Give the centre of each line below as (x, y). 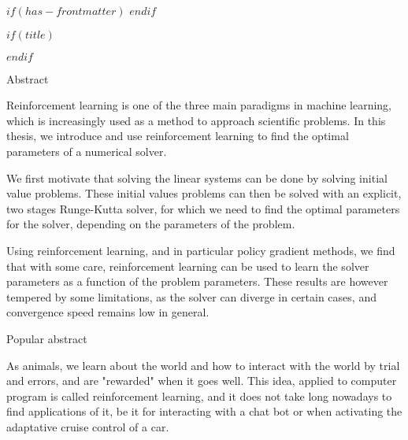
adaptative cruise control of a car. (88, 426)
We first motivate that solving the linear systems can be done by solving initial (197, 177)
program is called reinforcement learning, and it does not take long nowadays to (199, 396)
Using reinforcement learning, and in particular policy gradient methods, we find (201, 250)
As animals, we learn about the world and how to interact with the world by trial (203, 365)
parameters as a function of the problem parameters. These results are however (197, 281)
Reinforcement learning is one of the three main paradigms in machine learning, (199, 105)
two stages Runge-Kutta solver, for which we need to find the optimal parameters (203, 208)
